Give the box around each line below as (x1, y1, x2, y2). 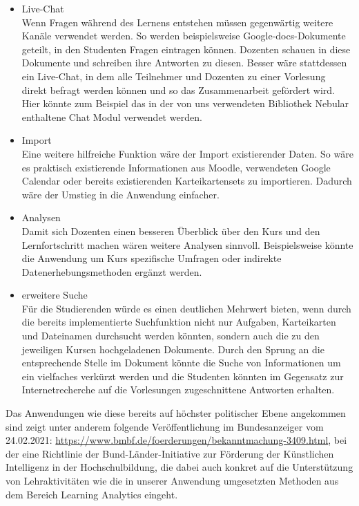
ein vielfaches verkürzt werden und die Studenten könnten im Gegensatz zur (21, 368, 344, 383)
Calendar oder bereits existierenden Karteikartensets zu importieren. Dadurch (21, 174, 352, 188)
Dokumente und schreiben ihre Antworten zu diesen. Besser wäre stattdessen (21, 55, 347, 70)
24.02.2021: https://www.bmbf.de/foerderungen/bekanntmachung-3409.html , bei (6, 433, 347, 447)
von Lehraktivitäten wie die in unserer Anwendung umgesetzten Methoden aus (6, 474, 339, 487)
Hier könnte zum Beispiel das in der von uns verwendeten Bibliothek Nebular (21, 96, 349, 111)
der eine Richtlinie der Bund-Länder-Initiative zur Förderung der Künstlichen (6, 446, 334, 460)
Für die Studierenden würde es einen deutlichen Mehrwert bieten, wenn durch (21, 301, 351, 315)
